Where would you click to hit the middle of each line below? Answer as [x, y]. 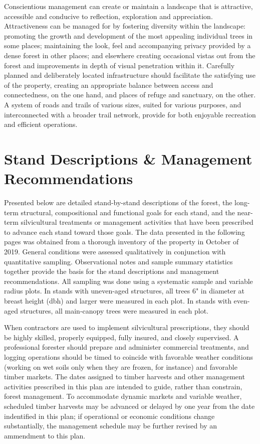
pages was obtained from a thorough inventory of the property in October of [121, 242]
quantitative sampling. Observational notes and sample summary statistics [118, 261]
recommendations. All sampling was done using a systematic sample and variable [128, 281]
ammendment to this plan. [45, 435]
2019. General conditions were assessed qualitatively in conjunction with [115, 251]
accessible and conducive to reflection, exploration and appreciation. [108, 16]
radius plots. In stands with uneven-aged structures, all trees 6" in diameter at [124, 291]
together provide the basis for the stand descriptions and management [112, 271]
